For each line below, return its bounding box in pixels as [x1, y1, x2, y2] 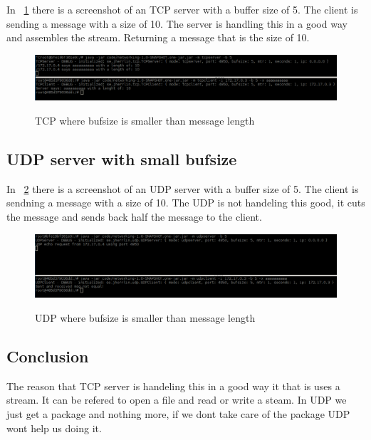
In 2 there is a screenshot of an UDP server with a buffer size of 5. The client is [6, 181, 359, 196]
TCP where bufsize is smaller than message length [35, 112, 255, 127]
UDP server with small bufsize [6, 147, 237, 169]
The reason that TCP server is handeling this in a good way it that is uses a [6, 378, 340, 393]
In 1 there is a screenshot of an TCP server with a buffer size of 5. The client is [6, 2, 358, 16]
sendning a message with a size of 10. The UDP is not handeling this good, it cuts [6, 195, 365, 210]
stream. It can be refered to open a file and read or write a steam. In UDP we [6, 392, 347, 407]
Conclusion [6, 345, 89, 367]
